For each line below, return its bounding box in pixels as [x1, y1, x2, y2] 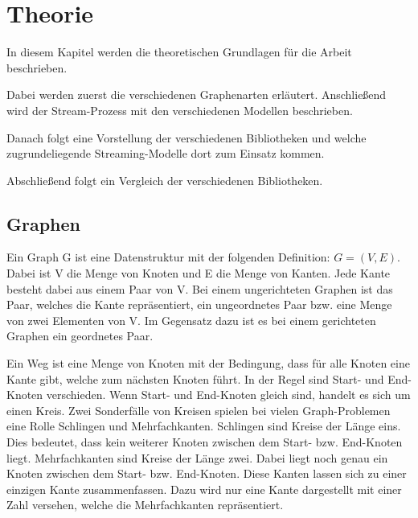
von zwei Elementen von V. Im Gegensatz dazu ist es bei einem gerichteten [6, 311, 376, 328]
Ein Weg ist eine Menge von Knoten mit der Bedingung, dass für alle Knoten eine [6, 355, 410, 372]
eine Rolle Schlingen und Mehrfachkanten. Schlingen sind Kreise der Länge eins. [6, 417, 401, 434]
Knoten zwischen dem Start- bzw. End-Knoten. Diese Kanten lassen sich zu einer [6, 465, 407, 482]
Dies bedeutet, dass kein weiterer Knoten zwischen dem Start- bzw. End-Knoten [6, 434, 403, 450]
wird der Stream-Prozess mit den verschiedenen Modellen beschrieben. [6, 101, 353, 118]
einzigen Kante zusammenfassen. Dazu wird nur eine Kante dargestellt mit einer [6, 480, 402, 497]
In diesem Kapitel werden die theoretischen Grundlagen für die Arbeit [6, 43, 352, 60]
